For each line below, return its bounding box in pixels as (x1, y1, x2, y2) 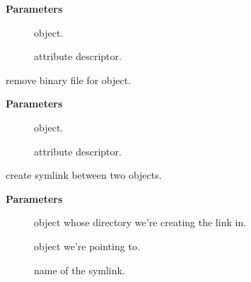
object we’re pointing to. (34, 238, 140, 253)
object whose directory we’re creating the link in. (34, 215, 247, 230)
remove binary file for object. (6, 72, 132, 87)
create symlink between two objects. (6, 168, 162, 182)
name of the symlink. (34, 262, 125, 277)
